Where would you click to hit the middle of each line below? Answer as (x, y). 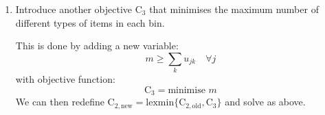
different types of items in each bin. (90, 22)
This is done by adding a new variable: (97, 46)
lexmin (160, 103)
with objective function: (65, 79)
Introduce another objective (74, 9)
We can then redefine (60, 102)
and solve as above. (265, 102)
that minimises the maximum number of (234, 9)
